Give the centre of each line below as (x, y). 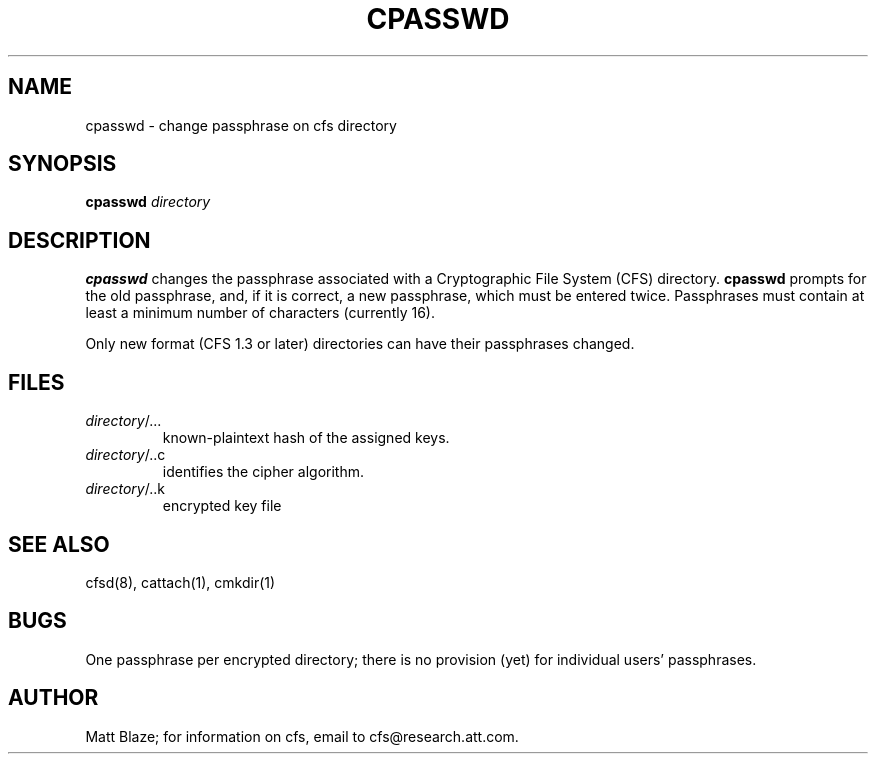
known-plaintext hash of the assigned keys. (306, 438)
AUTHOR (53, 698)
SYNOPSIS (62, 164)
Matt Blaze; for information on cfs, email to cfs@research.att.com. (302, 736)
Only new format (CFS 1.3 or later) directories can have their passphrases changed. (360, 344)
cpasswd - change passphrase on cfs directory (241, 125)
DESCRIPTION (79, 240)
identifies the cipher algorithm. (263, 472)
